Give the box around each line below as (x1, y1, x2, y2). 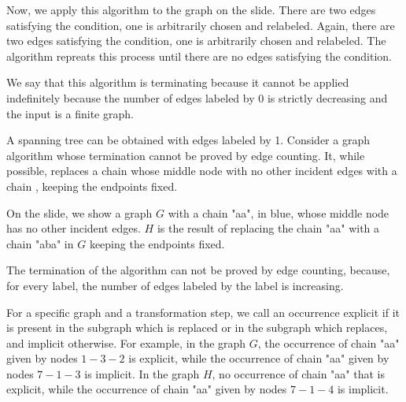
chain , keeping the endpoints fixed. (6, 177, 178, 194)
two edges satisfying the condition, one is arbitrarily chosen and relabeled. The (6, 32, 386, 49)
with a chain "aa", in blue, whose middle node (168, 204, 389, 221)
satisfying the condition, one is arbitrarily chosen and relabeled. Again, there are (6, 17, 395, 33)
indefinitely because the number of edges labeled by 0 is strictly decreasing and (6, 89, 388, 106)
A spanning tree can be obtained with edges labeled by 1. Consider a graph (6, 132, 370, 148)
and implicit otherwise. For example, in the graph (6, 334, 246, 351)
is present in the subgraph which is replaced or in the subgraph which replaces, (6, 319, 388, 336)
